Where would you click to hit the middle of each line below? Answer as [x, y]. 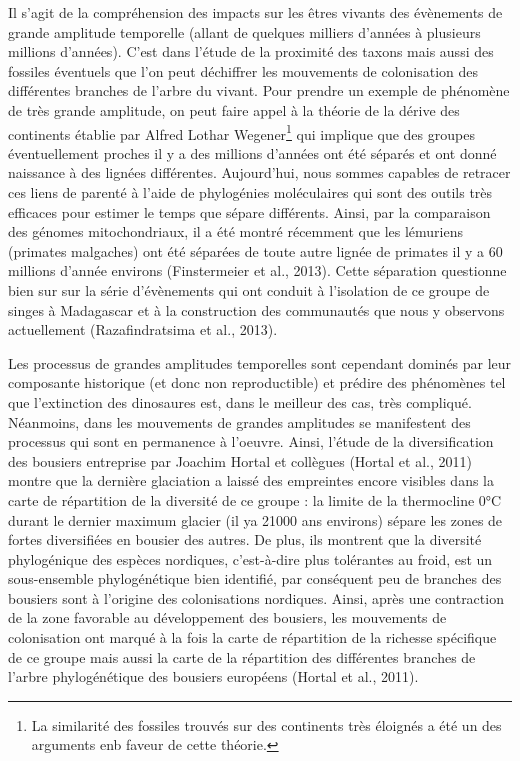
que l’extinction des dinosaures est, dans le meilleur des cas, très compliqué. [240, 401]
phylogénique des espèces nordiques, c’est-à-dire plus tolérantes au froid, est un [250, 558]
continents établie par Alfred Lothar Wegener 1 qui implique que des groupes [241, 132]
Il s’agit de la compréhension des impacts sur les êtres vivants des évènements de [255, 12]
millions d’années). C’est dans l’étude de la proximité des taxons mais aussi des [251, 51]
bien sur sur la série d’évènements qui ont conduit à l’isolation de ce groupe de [249, 289]
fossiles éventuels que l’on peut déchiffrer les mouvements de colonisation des [243, 70]
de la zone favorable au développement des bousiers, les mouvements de [227, 617]
